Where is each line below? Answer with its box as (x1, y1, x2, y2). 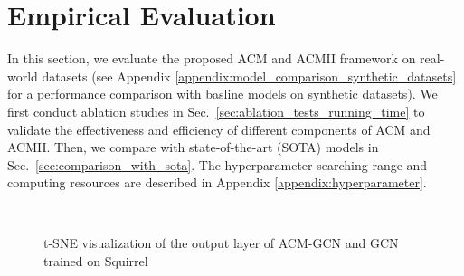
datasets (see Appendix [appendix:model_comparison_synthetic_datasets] (42, 66, 457, 85)
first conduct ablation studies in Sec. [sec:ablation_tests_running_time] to (7, 101, 425, 120)
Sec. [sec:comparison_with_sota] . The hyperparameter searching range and (7, 155, 428, 174)
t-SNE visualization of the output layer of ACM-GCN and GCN (43, 233, 399, 252)
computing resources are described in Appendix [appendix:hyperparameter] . (7, 173, 427, 192)
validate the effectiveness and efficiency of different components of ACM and (7, 119, 431, 138)
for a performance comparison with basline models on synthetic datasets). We (7, 84, 438, 103)
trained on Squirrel (43, 252, 148, 271)
